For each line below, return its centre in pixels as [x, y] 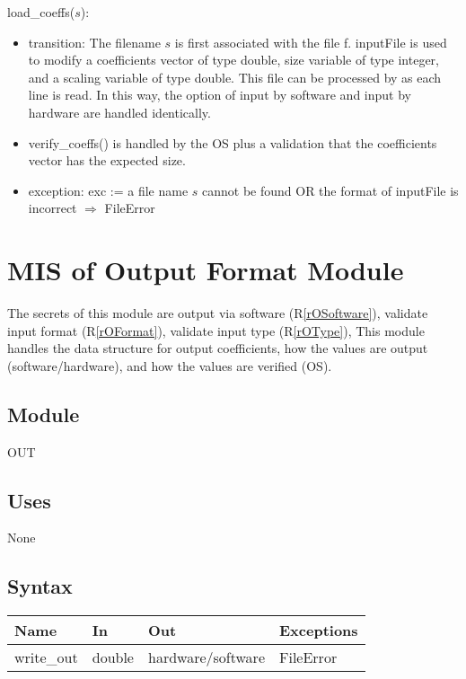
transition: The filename [94, 42]
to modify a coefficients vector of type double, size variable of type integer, [233, 60]
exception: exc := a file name [108, 190]
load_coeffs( [41, 12]
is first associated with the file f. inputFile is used [311, 42]
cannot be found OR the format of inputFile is [330, 190]
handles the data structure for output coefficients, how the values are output [218, 348]
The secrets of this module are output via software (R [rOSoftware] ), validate [218, 313]
